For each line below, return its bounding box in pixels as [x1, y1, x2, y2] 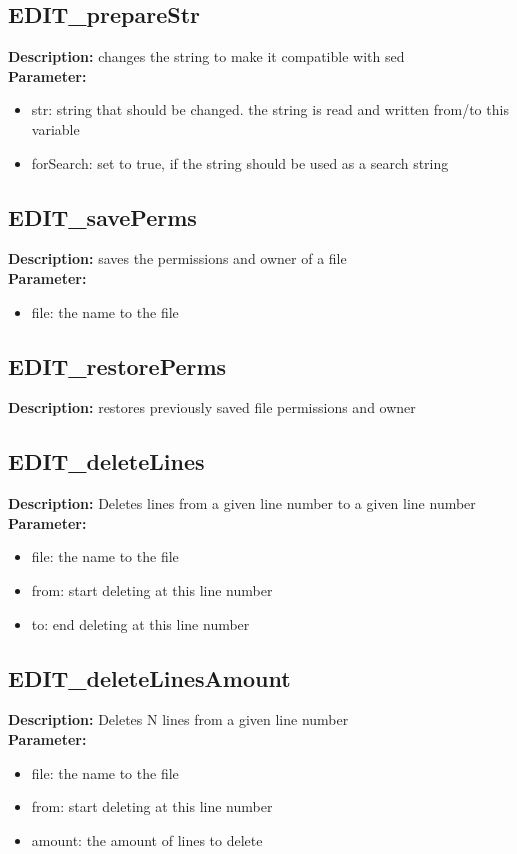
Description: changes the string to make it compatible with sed [8, 46, 405, 67]
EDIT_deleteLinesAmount [8, 662, 291, 693]
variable [31, 118, 80, 139]
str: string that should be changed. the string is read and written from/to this [31, 99, 509, 120]
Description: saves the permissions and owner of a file [8, 248, 347, 269]
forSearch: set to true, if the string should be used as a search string [31, 152, 449, 173]
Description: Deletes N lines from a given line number [8, 709, 349, 730]
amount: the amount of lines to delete [31, 829, 263, 850]
